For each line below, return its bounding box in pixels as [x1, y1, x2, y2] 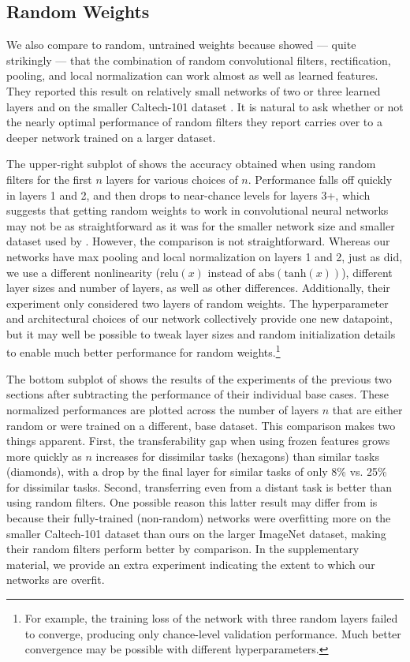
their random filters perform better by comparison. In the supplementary [6, 540, 360, 557]
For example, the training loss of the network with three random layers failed [24, 610, 398, 626]
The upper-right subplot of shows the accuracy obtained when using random [6, 155, 376, 172]
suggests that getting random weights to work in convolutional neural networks [6, 202, 389, 219]
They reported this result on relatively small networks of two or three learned [6, 82, 381, 99]
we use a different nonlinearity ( [6, 264, 160, 280]
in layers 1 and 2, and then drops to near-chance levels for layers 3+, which [6, 186, 371, 203]
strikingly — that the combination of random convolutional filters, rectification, [6, 51, 391, 68]
